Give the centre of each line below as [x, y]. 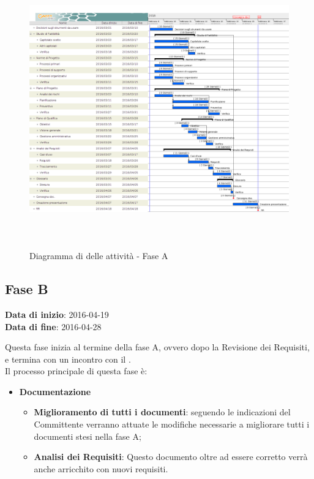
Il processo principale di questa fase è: [76, 371]
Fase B [27, 289]
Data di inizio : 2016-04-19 [57, 314]
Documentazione [55, 391]
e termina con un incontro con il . [68, 359]
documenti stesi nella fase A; [88, 436]
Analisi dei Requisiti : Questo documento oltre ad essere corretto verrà [171, 457]
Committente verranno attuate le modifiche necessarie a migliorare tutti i [172, 424]
